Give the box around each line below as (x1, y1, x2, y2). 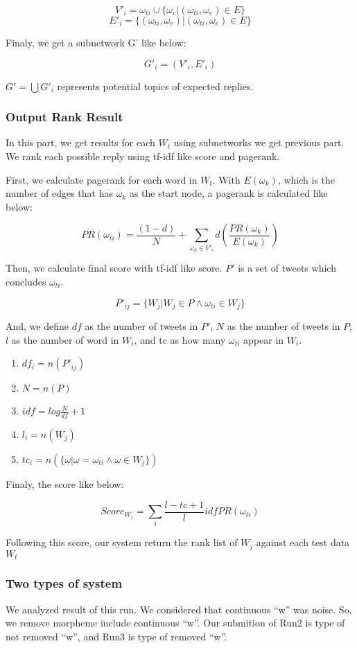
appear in (243, 332, 284, 347)
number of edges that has (6, 186, 113, 200)
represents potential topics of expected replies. (57, 78, 254, 93)
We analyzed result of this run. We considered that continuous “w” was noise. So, (6, 602, 352, 616)
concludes (6, 274, 46, 288)
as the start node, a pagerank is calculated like (129, 186, 328, 200)
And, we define (6, 318, 69, 333)
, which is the (277, 172, 336, 186)
